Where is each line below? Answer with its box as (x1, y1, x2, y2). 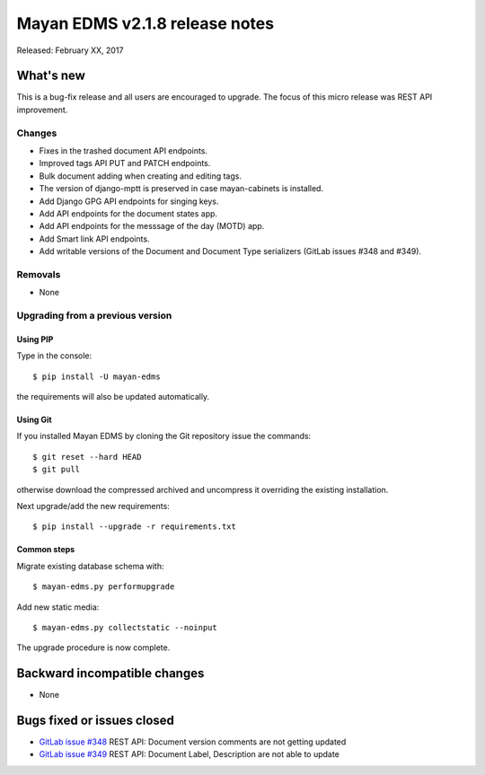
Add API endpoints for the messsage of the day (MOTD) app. (39, 221, 265, 232)
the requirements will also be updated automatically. (16, 391, 210, 401)
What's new (16, 68, 85, 84)
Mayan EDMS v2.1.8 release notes (16, 13, 274, 33)
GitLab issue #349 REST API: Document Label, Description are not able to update (39, 749, 340, 760)
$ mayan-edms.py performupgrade (32, 582, 175, 592)
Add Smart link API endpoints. (39, 233, 150, 244)
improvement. (16, 104, 68, 115)
